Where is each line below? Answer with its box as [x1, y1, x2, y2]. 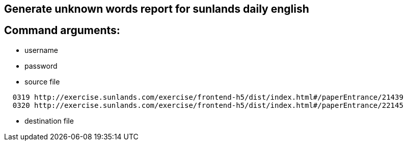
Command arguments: [4, 24, 120, 37]
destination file [24, 116, 74, 125]
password [24, 61, 58, 70]
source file [24, 77, 60, 86]
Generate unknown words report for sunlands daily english [4, 3, 309, 15]
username [24, 45, 58, 54]
